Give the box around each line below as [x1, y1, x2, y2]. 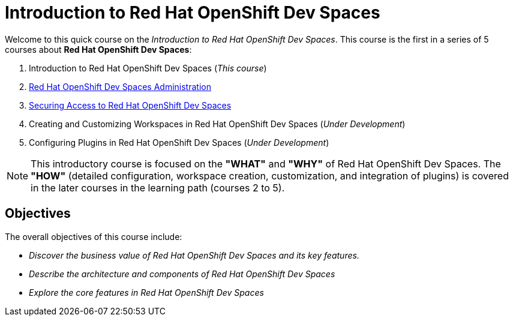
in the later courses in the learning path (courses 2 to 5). [31, 181, 285, 194]
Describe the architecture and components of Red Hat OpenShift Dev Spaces [29, 268, 335, 279]
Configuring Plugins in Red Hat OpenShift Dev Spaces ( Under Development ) [29, 137, 329, 148]
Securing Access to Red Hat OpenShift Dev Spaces [29, 100, 232, 110]
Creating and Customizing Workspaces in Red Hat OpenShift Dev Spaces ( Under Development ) [29, 118, 406, 129]
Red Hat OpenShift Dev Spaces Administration [29, 81, 211, 92]
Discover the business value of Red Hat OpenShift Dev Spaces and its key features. [29, 250, 359, 260]
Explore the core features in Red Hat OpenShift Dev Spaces [29, 287, 264, 298]
